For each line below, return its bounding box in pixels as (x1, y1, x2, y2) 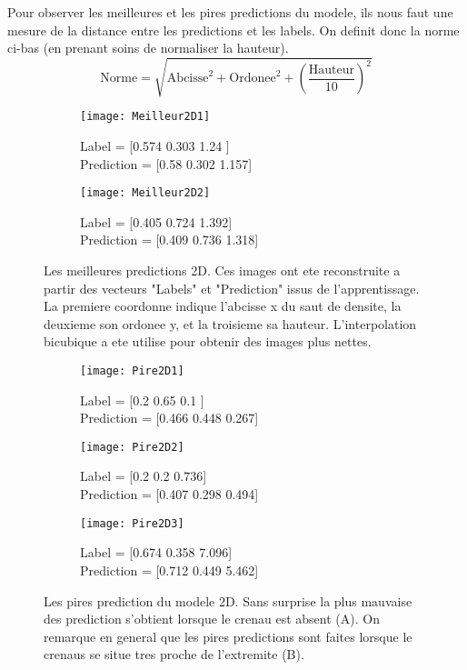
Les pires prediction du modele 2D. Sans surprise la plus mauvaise (44, 591, 412, 610)
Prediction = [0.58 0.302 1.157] (80, 154, 253, 173)
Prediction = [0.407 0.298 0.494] (80, 485, 259, 504)
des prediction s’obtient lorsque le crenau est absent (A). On (44, 609, 380, 628)
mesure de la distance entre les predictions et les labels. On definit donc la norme (7, 20, 460, 39)
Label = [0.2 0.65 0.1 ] (80, 390, 204, 409)
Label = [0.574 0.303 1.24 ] (80, 135, 230, 155)
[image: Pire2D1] (80, 364, 184, 377)
